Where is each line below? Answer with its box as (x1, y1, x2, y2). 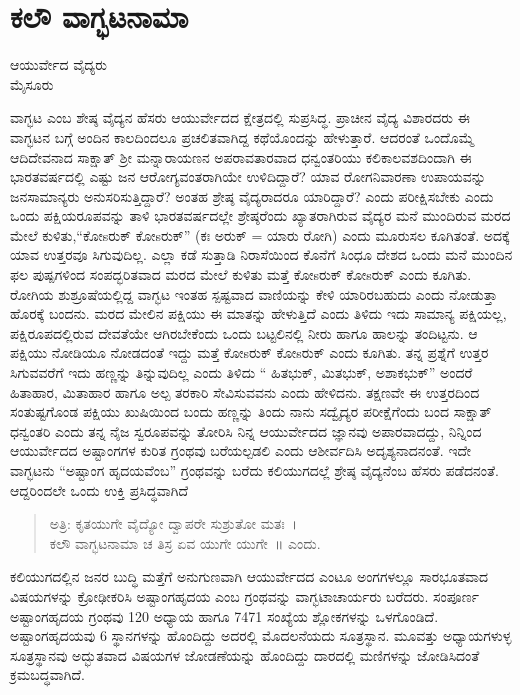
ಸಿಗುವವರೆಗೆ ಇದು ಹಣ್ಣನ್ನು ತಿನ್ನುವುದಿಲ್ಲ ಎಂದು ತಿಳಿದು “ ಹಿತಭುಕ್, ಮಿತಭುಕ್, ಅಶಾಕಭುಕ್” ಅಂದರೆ (10, 362, 473, 383)
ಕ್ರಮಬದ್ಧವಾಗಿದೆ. (10, 664, 85, 685)
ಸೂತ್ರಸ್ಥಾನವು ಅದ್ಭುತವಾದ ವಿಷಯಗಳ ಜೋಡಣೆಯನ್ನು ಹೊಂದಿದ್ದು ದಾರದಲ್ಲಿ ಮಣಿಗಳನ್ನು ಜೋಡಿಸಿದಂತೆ (10, 644, 480, 665)
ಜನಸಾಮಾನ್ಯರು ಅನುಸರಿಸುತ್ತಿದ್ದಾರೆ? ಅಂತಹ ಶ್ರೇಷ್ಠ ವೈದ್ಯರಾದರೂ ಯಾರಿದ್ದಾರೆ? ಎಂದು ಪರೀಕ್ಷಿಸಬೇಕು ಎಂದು (10, 185, 494, 206)
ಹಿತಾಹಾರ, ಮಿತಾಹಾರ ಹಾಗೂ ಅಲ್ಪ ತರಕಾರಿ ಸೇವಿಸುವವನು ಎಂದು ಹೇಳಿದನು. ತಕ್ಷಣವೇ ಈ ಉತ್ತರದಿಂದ (10, 381, 480, 402)
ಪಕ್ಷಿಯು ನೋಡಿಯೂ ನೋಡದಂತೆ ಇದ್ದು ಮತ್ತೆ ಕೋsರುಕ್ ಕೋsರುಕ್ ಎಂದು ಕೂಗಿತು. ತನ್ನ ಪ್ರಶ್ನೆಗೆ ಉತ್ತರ (10, 342, 489, 363)
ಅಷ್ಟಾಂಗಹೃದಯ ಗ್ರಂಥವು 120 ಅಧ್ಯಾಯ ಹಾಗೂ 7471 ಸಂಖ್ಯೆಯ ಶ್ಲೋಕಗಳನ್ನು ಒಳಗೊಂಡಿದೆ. (10, 605, 439, 626)
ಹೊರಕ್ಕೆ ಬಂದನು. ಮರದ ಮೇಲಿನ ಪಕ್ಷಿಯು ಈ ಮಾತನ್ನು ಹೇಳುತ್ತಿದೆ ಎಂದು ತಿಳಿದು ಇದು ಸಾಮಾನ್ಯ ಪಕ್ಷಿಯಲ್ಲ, (10, 303, 507, 324)
